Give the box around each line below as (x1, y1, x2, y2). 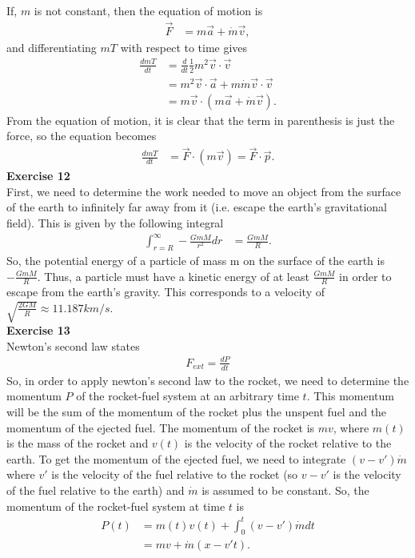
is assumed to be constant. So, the (202, 481, 369, 498)
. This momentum (306, 387, 394, 404)
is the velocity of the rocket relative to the (184, 435, 392, 452)
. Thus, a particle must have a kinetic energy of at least (37, 267, 309, 284)
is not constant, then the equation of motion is (34, 2, 263, 18)
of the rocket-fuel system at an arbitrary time (76, 387, 299, 404)
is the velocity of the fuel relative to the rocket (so (51, 466, 298, 483)
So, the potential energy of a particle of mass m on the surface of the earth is (6, 251, 385, 268)
